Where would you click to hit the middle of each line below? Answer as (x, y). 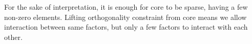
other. (13, 37)
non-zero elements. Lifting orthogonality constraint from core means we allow (125, 17)
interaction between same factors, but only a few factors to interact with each (126, 27)
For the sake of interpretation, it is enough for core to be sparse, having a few (126, 7)
